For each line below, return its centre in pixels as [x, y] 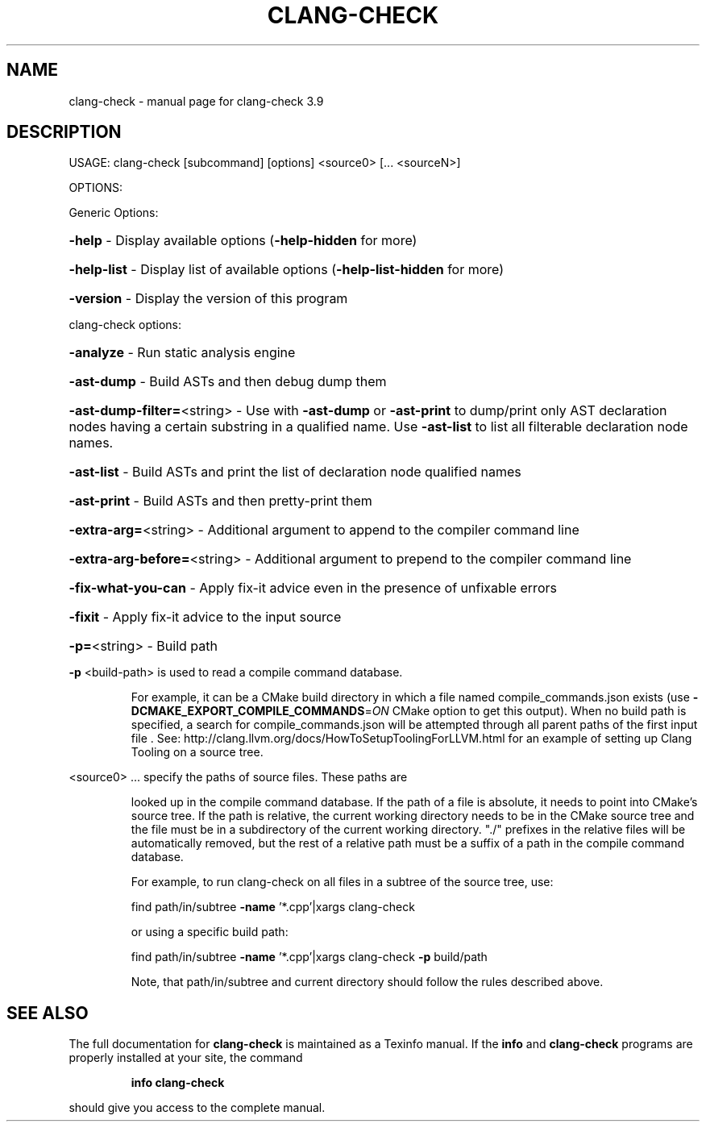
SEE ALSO [48, 1013]
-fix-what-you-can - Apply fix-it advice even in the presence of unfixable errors [313, 588]
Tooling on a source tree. [197, 752]
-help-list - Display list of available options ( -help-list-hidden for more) [287, 270]
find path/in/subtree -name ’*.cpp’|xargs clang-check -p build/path [309, 957]
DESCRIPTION [64, 132]
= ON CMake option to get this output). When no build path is [525, 711]
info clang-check [178, 1083]
